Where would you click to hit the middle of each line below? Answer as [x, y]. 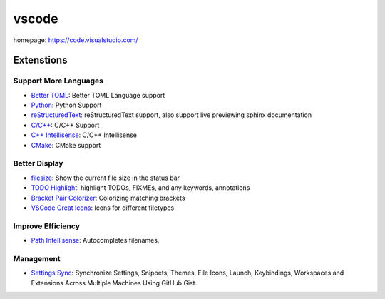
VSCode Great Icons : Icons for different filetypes [103, 208]
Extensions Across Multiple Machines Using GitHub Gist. [114, 283]
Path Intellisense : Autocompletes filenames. [95, 240]
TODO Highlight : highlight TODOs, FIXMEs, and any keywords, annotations [140, 188]
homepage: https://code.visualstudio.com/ [76, 40]
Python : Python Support [66, 105]
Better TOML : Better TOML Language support [98, 95]
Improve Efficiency [46, 226]
